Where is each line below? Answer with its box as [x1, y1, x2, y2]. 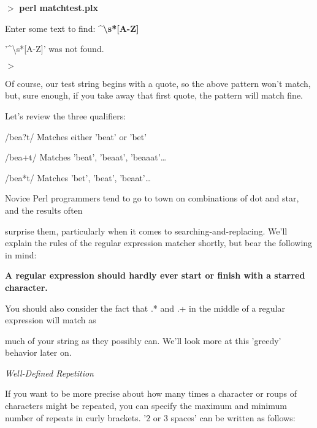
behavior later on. [5, 346, 72, 359]
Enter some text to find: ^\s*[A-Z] [5, 21, 139, 34]
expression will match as [5, 313, 96, 326]
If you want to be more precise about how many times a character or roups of [5, 387, 297, 400]
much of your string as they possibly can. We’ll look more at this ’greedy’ [5, 334, 281, 347]
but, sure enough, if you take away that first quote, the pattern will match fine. [5, 89, 304, 102]
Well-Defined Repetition [5, 366, 94, 379]
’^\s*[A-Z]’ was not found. [5, 42, 104, 55]
